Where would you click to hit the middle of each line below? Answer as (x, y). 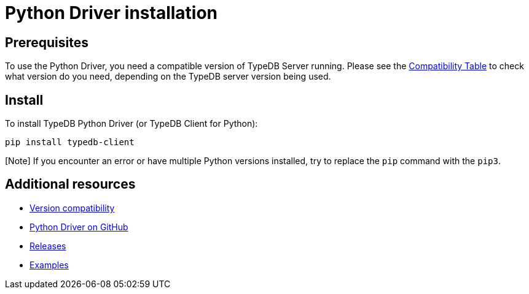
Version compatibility (72, 208)
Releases (48, 246)
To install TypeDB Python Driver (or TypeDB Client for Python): (131, 124)
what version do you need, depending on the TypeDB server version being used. (168, 77)
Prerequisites (47, 42)
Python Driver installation (112, 13)
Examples (49, 265)
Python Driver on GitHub (79, 227)
